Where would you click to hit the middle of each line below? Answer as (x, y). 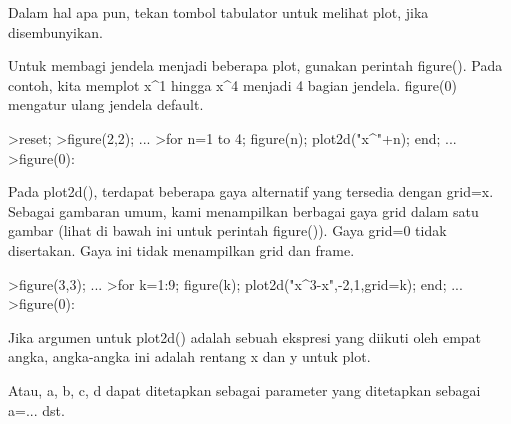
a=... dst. (36, 409)
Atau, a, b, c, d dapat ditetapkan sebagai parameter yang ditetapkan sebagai (244, 389)
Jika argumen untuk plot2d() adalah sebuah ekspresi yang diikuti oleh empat (245, 336)
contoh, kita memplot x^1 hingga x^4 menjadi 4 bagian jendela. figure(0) (232, 84)
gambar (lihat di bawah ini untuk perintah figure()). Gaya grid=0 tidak (227, 230)
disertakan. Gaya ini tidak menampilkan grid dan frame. (181, 249)
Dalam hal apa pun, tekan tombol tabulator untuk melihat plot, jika (218, 12)
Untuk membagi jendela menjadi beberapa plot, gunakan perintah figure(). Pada (255, 65)
